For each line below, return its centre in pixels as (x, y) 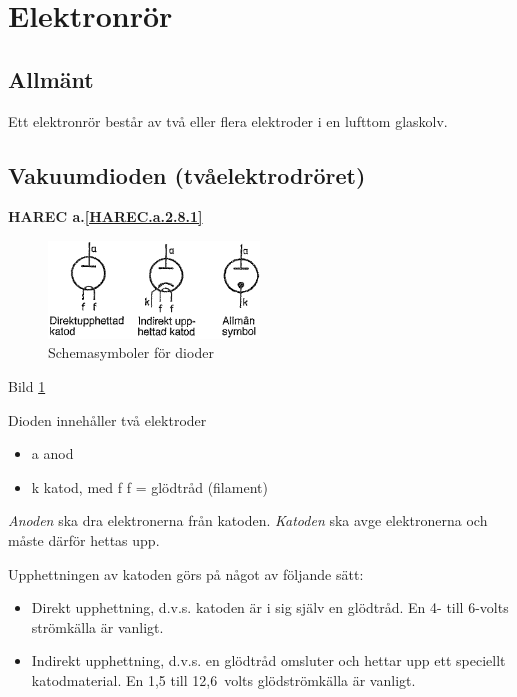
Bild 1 (27, 385)
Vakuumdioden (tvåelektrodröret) (187, 174)
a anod (52, 453)
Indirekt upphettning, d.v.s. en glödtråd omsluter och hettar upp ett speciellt (268, 660)
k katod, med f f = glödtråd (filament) (149, 486)
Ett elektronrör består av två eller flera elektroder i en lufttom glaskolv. (228, 120)
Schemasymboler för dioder (131, 352)
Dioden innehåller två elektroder (107, 419)
